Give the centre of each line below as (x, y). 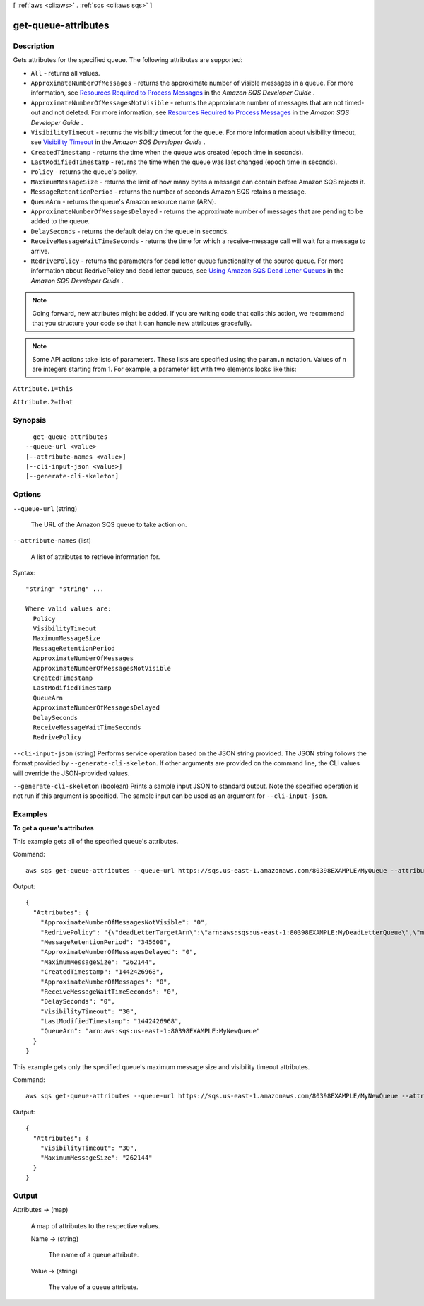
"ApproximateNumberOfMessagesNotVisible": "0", (124, 923)
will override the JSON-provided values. (71, 773)
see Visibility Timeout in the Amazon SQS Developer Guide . (118, 142)
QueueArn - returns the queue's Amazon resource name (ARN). (123, 201)
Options (27, 495)
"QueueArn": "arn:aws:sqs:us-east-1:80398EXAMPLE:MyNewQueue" (150, 1031)
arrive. (40, 251)
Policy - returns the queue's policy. (84, 172)
